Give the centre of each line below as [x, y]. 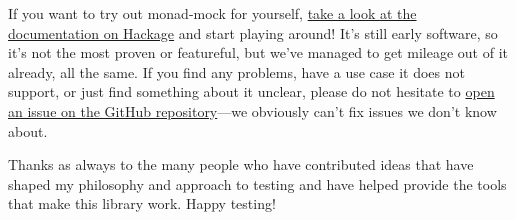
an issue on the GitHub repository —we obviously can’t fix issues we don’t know [252, 110]
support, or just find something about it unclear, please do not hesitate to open [251, 91]
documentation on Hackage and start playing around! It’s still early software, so [253, 32]
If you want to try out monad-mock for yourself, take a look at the [212, 13]
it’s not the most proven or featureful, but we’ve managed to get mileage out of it [258, 52]
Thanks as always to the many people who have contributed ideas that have [241, 164]
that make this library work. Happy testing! [142, 203]
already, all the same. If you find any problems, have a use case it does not [236, 71]
